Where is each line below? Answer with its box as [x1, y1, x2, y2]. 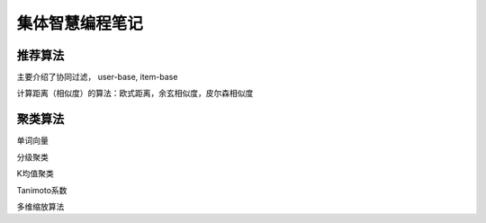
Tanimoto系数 [16, 184, 67, 195]
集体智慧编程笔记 [16, 13, 144, 33]
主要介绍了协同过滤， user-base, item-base [16, 72, 178, 83]
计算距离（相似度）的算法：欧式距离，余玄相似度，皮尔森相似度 [16, 88, 254, 99]
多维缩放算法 [16, 201, 65, 211]
